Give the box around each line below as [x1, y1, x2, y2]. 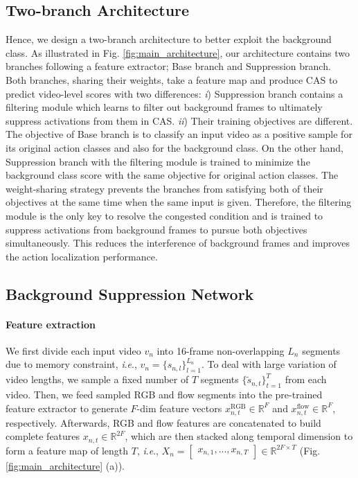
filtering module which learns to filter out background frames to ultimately [6, 100, 323, 114]
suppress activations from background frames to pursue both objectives [6, 222, 307, 236]
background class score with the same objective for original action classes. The [6, 168, 339, 182]
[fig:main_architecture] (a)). [6, 458, 125, 472]
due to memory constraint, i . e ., [6, 357, 137, 371]
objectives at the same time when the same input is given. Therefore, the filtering [6, 195, 352, 209]
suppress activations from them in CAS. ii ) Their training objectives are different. [6, 113, 353, 127]
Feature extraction [6, 317, 96, 331]
